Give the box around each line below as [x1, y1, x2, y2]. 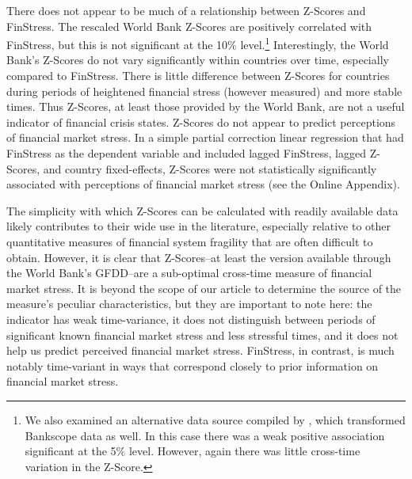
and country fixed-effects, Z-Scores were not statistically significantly [43, 160, 377, 177]
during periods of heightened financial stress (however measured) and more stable [6, 82, 402, 99]
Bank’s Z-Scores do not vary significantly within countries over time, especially [6, 51, 389, 68]
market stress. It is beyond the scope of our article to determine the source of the [6, 279, 402, 296]
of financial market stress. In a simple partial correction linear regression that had [6, 129, 404, 146]
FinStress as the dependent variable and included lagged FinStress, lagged [6, 145, 366, 161]
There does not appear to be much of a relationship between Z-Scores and [6, 2, 366, 18]
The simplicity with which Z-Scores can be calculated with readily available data [6, 202, 399, 219]
